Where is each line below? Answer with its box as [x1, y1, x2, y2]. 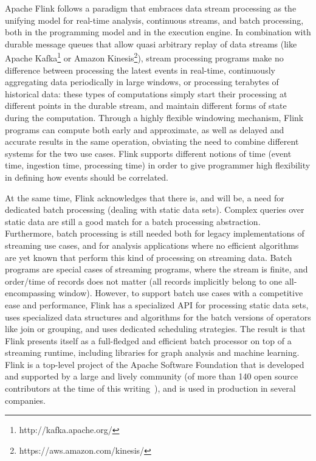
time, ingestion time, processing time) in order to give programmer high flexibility [5, 159, 311, 172]
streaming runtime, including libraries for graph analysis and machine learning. [5, 346, 300, 359]
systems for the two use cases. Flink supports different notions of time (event [5, 147, 292, 159]
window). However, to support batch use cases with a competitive [58, 286, 303, 299]
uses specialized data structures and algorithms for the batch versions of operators [5, 310, 311, 323]
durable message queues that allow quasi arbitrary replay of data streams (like [5, 37, 297, 50]
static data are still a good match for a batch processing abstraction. [5, 215, 261, 227]
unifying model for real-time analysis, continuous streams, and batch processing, [5, 13, 304, 26]
